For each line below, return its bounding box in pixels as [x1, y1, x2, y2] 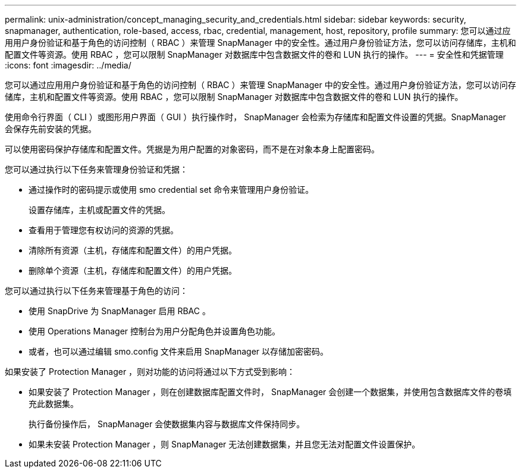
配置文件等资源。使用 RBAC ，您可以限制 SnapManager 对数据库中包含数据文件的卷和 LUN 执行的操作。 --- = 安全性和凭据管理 [5, 49, 504, 59]
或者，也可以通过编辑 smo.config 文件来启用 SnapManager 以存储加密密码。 [29, 346, 328, 356]
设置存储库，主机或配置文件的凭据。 [29, 205, 170, 215]
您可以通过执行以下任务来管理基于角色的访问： [5, 286, 188, 296]
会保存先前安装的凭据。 [5, 124, 96, 134]
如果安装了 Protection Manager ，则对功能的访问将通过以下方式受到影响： [5, 367, 296, 377]
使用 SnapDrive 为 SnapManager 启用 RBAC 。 [29, 306, 211, 316]
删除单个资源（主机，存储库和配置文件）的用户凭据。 [29, 265, 237, 275]
